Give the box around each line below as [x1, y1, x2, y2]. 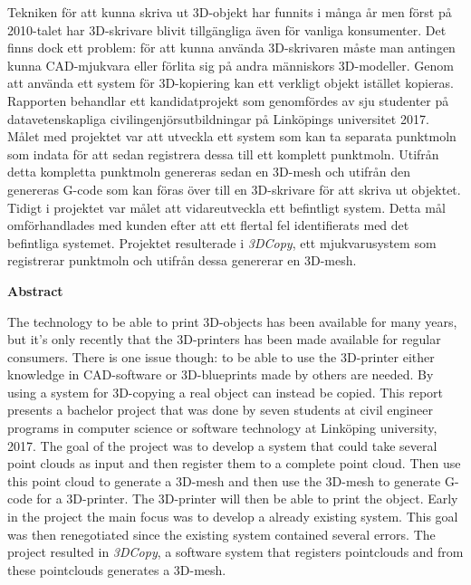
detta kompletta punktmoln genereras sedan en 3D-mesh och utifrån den [7, 162, 411, 181]
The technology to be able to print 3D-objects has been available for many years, [7, 312, 457, 331]
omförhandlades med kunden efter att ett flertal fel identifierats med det [7, 216, 409, 235]
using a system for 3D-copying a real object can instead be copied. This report [7, 382, 443, 401]
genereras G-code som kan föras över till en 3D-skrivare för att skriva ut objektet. [7, 179, 461, 198]
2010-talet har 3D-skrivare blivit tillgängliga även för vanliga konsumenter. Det [7, 20, 447, 39]
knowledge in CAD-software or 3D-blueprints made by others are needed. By [7, 365, 434, 384]
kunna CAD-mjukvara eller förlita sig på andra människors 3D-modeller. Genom [7, 55, 454, 74]
